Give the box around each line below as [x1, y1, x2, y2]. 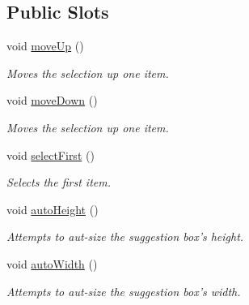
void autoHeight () [6, 200, 99, 217]
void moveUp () [6, 37, 84, 54]
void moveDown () [6, 92, 98, 109]
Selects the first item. [6, 174, 111, 191]
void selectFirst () [6, 146, 95, 163]
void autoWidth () [6, 255, 98, 272]
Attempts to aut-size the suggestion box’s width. [6, 282, 241, 299]
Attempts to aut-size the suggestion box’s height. [6, 228, 244, 245]
